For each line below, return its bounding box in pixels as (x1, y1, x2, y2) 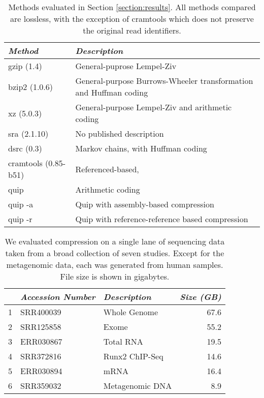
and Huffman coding (75, 86, 148, 98)
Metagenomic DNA (103, 380, 172, 391)
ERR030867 (20, 335, 62, 347)
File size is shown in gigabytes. (60, 270, 170, 282)
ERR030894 (20, 365, 62, 377)
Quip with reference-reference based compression (75, 213, 248, 225)
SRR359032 (20, 380, 61, 391)
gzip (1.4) (8, 60, 42, 72)
